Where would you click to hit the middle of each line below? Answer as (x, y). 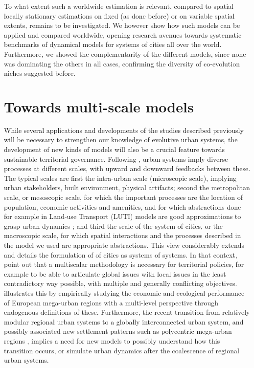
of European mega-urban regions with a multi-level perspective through (111, 302)
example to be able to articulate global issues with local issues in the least (115, 273)
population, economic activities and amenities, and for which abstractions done (123, 206)
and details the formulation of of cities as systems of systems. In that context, (121, 254)
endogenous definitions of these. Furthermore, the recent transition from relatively (127, 312)
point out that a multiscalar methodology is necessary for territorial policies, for (124, 264)
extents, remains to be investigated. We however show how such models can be (122, 25)
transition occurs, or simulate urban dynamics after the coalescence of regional (122, 350)
